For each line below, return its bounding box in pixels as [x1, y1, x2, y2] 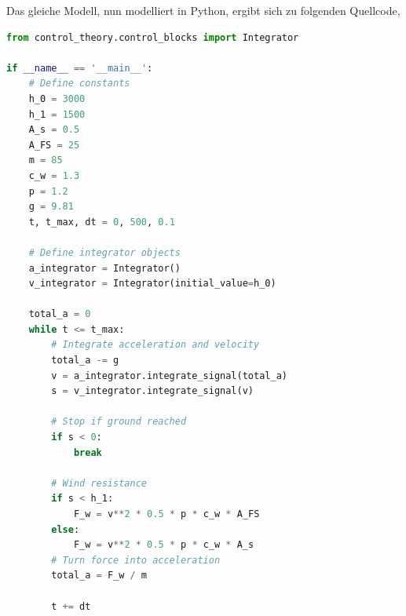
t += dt [51, 600, 91, 612]
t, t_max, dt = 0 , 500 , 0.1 [28, 216, 175, 228]
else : [51, 523, 80, 535]
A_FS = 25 [28, 139, 80, 151]
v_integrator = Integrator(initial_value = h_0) [28, 278, 276, 290]
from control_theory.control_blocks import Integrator [6, 31, 299, 43]
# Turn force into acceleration [51, 554, 221, 566]
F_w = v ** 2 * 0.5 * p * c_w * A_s [73, 539, 254, 551]
